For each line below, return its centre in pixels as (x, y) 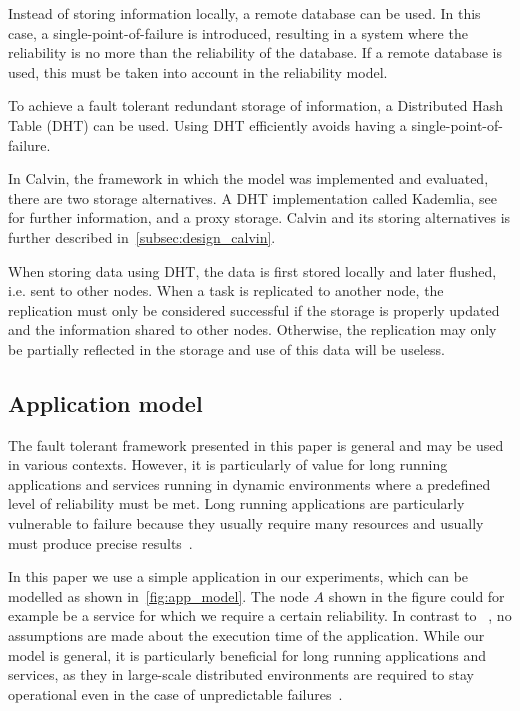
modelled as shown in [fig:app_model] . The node (158, 595)
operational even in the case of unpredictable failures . (175, 693)
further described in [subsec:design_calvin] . (142, 236)
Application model (105, 402)
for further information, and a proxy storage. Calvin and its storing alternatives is (259, 217)
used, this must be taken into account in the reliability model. (198, 71)
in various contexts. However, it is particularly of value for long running (228, 464)
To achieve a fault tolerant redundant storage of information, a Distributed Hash (255, 105)
